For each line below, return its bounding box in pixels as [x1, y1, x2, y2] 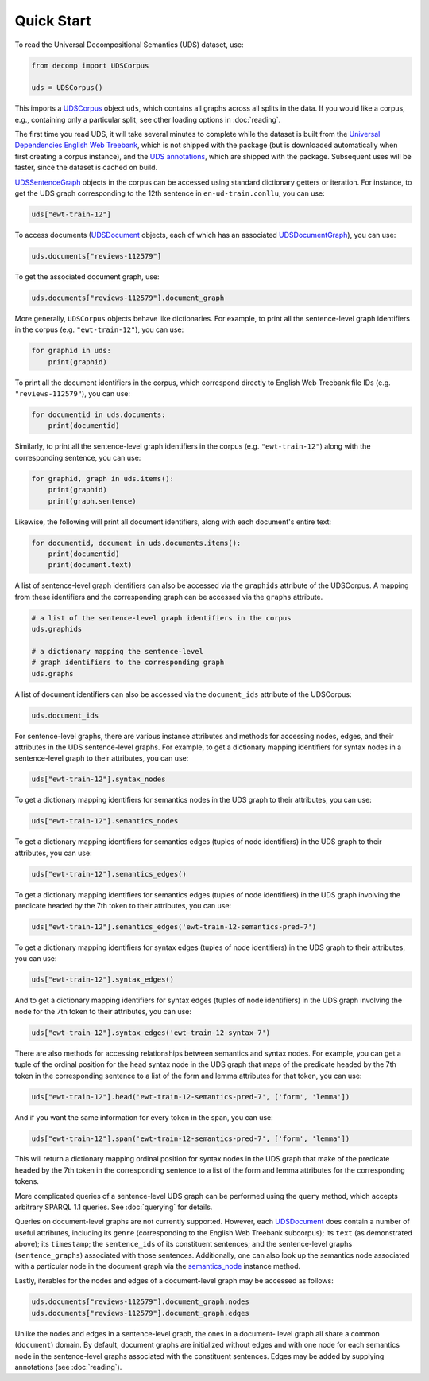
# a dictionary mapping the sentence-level [31, 647, 204, 655]
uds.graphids [31, 624, 83, 634]
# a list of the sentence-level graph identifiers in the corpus [31, 613, 292, 622]
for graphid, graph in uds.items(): [31, 474, 175, 483]
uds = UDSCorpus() [31, 84, 103, 92]
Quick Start [14, 12, 91, 29]
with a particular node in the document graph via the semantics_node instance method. [14, 1262, 301, 1270]
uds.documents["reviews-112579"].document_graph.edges [31, 1309, 249, 1317]
